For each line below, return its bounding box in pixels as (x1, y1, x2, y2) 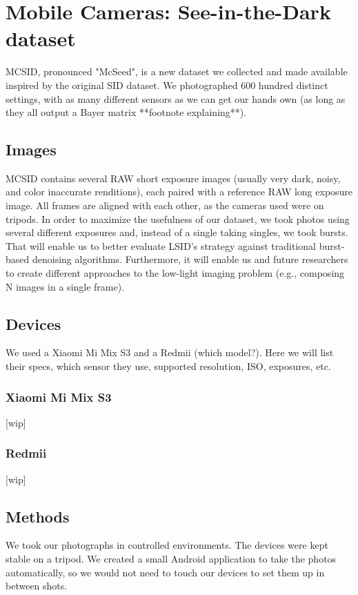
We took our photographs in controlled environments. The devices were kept (6, 538, 328, 552)
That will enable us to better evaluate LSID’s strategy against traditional (6, 238, 316, 253)
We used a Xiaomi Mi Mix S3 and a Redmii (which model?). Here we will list (6, 345, 334, 360)
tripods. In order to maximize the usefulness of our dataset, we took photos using (6, 211, 350, 226)
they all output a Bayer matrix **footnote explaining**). (6, 105, 247, 119)
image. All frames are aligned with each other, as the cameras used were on (6, 198, 324, 213)
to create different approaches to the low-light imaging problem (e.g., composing (6, 266, 345, 280)
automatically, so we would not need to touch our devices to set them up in (6, 565, 325, 579)
